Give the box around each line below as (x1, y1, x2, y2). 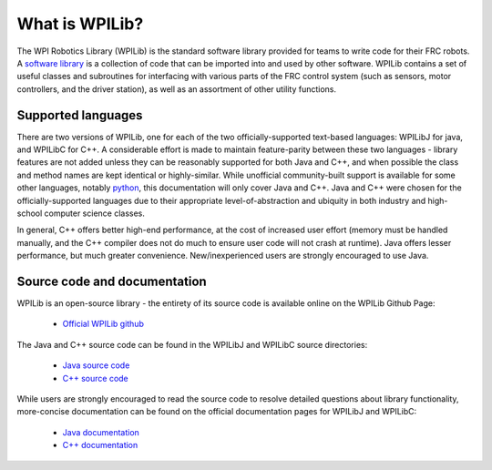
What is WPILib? (16, 14, 144, 34)
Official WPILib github (62, 319, 145, 330)
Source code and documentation (16, 273, 207, 289)
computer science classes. (44, 208, 146, 219)
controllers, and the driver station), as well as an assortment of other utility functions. (16, 83, 337, 95)
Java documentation (62, 426, 140, 437)
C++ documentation (62, 440, 138, 451)
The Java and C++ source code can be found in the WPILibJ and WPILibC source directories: (16, 339, 368, 350)
